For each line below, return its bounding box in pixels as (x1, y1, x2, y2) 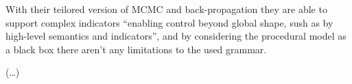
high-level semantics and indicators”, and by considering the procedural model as (5, 29, 347, 43)
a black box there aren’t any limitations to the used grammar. (5, 42, 267, 56)
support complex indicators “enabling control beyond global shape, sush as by (5, 15, 333, 29)
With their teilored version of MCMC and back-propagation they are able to (5, 2, 327, 16)
